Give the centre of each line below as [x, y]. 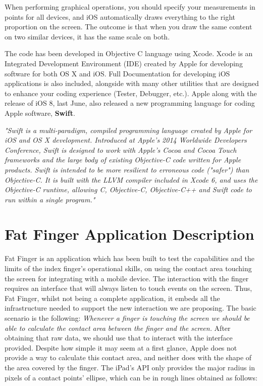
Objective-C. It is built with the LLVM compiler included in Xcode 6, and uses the [131, 179]
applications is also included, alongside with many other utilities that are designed [132, 83]
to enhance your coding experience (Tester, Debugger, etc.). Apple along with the [131, 93]
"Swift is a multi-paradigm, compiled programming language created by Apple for [128, 130]
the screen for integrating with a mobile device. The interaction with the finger [127, 278]
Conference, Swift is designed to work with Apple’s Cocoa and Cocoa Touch [121, 149]
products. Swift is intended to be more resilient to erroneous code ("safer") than [127, 169]
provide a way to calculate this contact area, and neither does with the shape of [128, 357]
